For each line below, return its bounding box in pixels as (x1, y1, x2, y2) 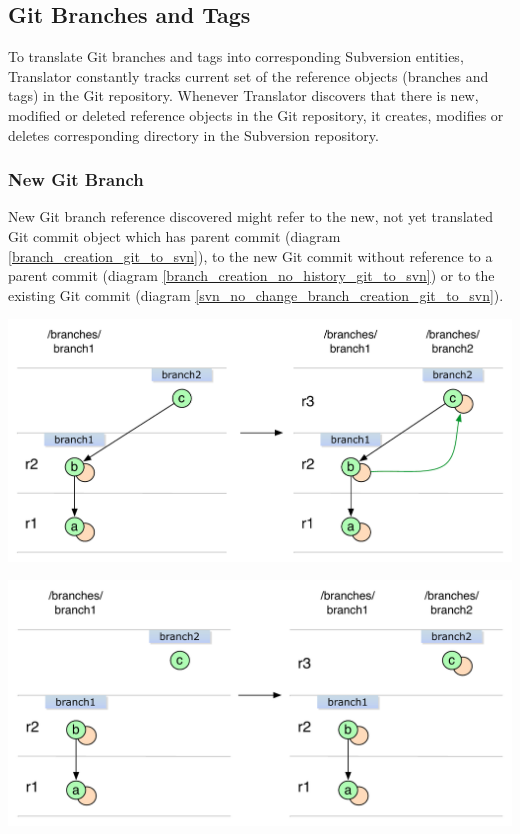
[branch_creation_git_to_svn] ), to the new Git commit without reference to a (8, 245, 493, 266)
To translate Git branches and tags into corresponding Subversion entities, (8, 46, 464, 67)
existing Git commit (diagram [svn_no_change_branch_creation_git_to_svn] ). (8, 284, 504, 305)
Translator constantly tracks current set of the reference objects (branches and (8, 65, 489, 86)
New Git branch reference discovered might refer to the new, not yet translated (8, 206, 494, 227)
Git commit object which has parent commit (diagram (8, 225, 341, 246)
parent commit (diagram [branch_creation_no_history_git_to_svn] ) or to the (8, 265, 495, 286)
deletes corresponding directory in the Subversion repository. (8, 124, 379, 145)
